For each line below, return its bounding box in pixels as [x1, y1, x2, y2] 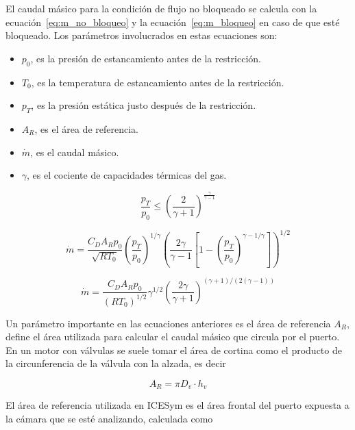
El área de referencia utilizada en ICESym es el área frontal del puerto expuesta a [5, 398, 350, 412]
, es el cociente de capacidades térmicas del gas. [27, 168, 227, 182]
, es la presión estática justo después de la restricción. [31, 98, 256, 112]
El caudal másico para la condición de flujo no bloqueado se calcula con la [5, 1, 317, 15]
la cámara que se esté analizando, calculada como [5, 412, 213, 426]
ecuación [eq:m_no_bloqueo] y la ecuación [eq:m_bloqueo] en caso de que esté [5, 14, 340, 29]
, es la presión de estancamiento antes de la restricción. [30, 51, 261, 65]
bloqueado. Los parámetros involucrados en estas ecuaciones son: [5, 28, 278, 42]
